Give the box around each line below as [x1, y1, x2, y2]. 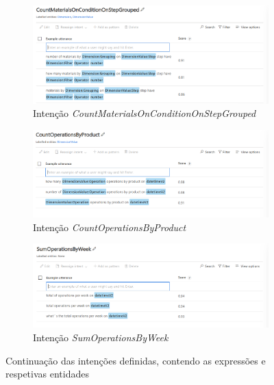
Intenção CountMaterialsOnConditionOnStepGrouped [33, 106, 256, 120]
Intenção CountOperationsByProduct [33, 220, 186, 234]
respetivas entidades [5, 367, 89, 381]
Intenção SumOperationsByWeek [33, 330, 169, 345]
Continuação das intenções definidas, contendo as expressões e [5, 353, 266, 367]
